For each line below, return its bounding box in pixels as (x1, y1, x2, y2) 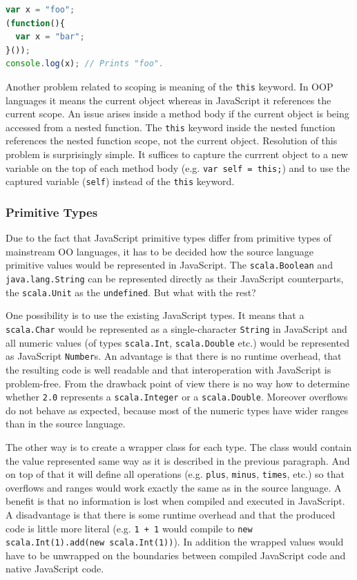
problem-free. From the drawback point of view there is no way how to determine (6, 376, 350, 390)
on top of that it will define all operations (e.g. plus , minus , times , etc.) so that (6, 467, 345, 481)
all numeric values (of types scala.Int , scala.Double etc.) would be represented (6, 335, 349, 349)
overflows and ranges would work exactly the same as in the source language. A (6, 480, 342, 494)
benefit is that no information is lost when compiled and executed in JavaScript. (6, 494, 345, 508)
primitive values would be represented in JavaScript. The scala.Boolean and (6, 258, 333, 272)
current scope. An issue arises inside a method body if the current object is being (6, 106, 349, 121)
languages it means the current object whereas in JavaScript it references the (6, 93, 331, 107)
